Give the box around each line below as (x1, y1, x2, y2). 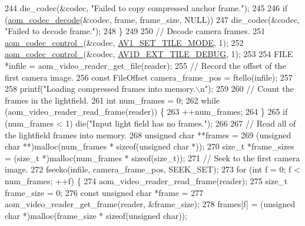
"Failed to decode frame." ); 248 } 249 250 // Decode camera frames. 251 (5, 25, 266, 37)
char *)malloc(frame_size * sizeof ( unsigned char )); (5, 209, 187, 221)
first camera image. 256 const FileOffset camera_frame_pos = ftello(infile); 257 (5, 71, 293, 83)
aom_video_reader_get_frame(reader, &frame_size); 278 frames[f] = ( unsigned (5, 198, 296, 210)
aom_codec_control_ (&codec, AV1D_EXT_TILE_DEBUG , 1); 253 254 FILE (5, 48, 293, 60)
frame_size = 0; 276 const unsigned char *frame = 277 (5, 186, 204, 198)
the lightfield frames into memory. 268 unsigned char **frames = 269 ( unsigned (5, 128, 291, 141)
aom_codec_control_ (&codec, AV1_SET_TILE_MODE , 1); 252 (5, 36, 244, 48)
